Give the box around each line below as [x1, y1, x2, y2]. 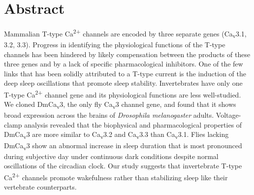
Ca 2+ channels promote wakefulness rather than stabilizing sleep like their [4, 170, 228, 182]
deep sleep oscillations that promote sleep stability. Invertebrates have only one [4, 78, 243, 88]
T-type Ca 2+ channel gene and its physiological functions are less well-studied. [4, 88, 241, 99]
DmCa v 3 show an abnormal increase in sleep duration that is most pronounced [4, 140, 242, 152]
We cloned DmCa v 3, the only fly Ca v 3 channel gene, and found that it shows [4, 99, 236, 110]
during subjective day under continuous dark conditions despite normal [4, 151, 219, 161]
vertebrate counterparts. [4, 182, 77, 192]
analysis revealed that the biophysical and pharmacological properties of [24, 119, 242, 130]
